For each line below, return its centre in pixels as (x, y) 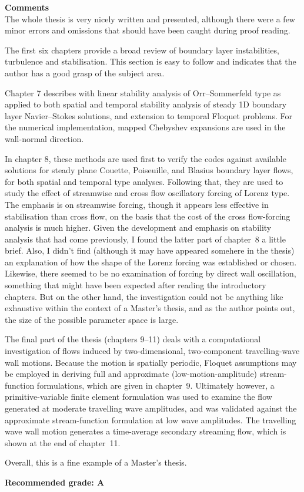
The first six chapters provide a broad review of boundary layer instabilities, (142, 50)
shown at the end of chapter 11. (63, 442)
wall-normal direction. (44, 138)
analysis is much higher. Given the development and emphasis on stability (138, 228)
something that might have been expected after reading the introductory (136, 285)
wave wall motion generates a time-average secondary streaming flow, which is (146, 431)
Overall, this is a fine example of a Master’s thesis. (96, 462)
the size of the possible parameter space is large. (92, 319)
